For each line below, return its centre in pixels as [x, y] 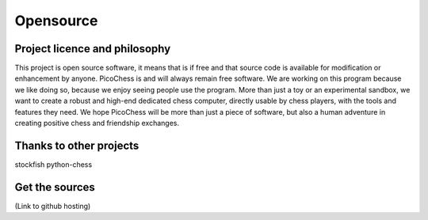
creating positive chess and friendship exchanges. [97, 123]
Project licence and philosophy [93, 49]
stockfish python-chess [53, 164]
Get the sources [55, 187]
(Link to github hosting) [53, 206]
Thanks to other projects [77, 145]
